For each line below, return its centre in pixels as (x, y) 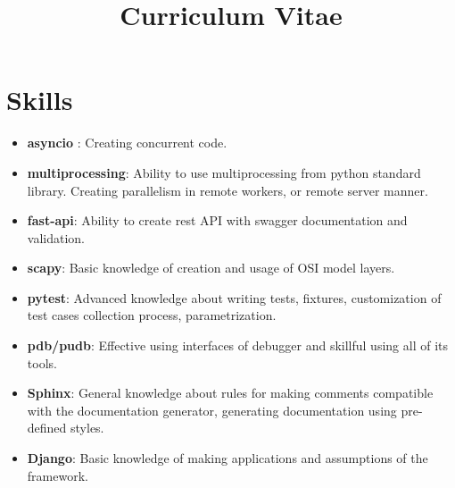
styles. (87, 428)
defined (47, 428)
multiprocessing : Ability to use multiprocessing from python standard (224, 172)
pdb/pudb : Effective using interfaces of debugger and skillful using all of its (237, 345)
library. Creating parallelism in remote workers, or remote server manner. (227, 190)
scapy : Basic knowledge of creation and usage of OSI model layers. (211, 268)
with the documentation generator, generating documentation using (212, 410)
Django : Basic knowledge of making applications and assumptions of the (227, 458)
